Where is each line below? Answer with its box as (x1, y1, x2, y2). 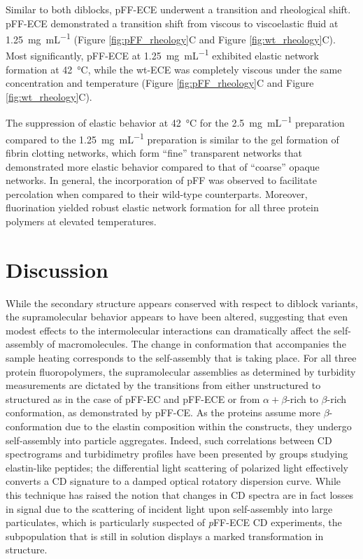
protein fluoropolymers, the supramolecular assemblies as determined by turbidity (6, 364, 356, 378)
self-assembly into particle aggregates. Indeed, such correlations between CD (6, 432, 332, 447)
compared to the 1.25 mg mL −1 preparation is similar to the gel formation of (6, 129, 339, 146)
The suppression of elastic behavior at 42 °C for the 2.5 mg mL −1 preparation (6, 113, 345, 130)
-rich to (287, 391, 318, 406)
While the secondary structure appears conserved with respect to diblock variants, (6, 295, 358, 310)
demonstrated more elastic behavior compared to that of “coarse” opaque (6, 159, 320, 174)
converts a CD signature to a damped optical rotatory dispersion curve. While (6, 474, 341, 488)
